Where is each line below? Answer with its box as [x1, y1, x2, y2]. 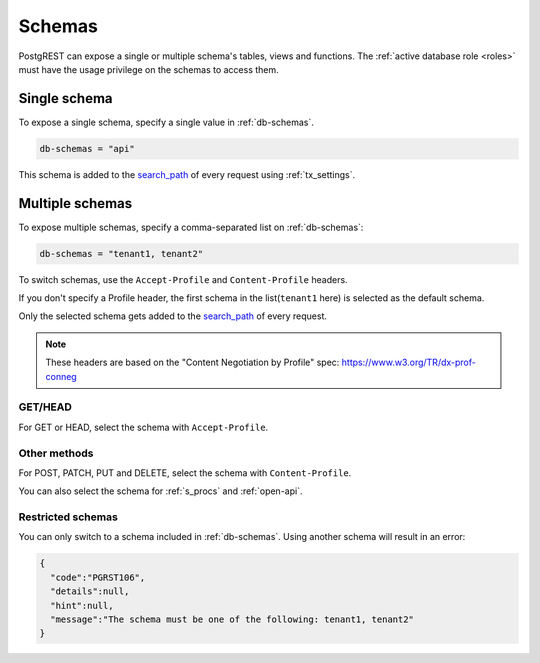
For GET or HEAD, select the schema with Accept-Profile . [18, 421, 269, 433]
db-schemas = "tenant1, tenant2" [39, 248, 204, 259]
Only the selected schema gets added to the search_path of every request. [18, 310, 328, 322]
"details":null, [50, 586, 130, 597]
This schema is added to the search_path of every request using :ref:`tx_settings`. [18, 168, 356, 180]
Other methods [18, 446, 94, 460]
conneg [45, 370, 77, 382]
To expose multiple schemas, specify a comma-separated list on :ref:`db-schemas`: [18, 221, 364, 233]
